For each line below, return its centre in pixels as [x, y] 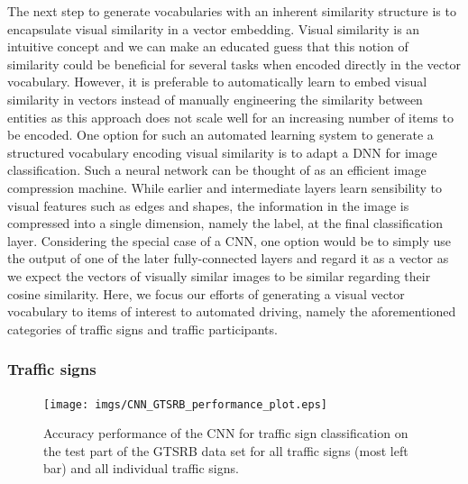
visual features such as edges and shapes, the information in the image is [208, 205]
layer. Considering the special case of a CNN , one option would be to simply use [229, 240]
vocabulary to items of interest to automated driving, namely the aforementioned [232, 311]
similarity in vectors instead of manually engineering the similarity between [215, 99]
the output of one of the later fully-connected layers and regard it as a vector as [228, 258]
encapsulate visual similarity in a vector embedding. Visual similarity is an [214, 28]
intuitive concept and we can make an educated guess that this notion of [208, 46]
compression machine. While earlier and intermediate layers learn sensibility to [225, 187]
